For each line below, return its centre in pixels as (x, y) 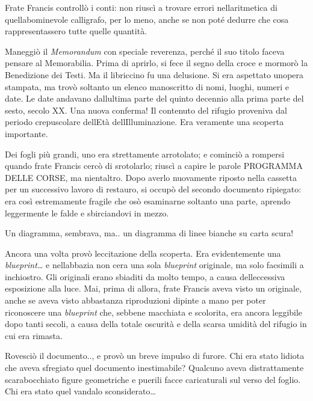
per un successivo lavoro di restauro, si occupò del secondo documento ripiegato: (153, 189)
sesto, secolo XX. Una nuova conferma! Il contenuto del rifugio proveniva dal (146, 110)
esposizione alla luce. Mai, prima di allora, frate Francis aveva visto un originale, (153, 288)
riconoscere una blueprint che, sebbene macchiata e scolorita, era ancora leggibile (154, 312)
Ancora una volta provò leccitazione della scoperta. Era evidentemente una (143, 253)
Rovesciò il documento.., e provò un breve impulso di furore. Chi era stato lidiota (155, 356)
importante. (26, 133)
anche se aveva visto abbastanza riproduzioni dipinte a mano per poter (135, 300)
